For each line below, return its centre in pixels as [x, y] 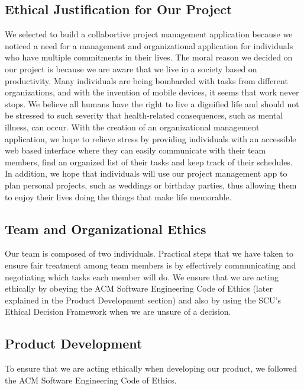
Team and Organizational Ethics [106, 228]
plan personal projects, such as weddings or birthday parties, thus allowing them [151, 185]
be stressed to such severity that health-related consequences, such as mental [144, 115]
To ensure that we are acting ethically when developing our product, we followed [151, 368]
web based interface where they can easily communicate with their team [135, 150]
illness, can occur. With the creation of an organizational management [132, 127]
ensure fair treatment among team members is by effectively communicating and [151, 265]
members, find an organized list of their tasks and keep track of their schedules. [149, 162]
